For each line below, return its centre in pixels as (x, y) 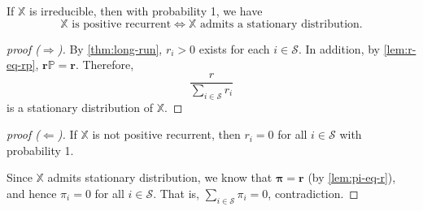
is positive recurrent (122, 24)
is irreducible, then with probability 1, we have (146, 11)
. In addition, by (339, 48)
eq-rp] (21, 65)
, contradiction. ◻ (313, 194)
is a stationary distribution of (80, 107)
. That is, (177, 194)
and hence (32, 194)
